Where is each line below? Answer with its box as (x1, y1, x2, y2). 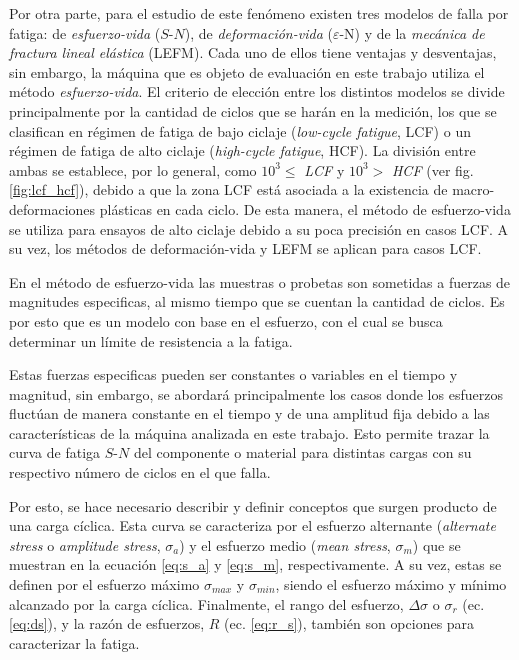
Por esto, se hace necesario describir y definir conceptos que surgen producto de (9, 495, 497, 516)
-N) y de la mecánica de (339, 22, 485, 43)
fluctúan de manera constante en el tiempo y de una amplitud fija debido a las (9, 403, 490, 424)
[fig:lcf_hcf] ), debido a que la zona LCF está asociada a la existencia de (9, 179, 448, 200)
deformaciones (9, 198, 96, 219)
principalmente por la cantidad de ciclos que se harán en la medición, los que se (9, 100, 497, 121)
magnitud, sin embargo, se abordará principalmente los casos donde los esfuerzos (9, 383, 503, 404)
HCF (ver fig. (391, 159, 474, 180)
